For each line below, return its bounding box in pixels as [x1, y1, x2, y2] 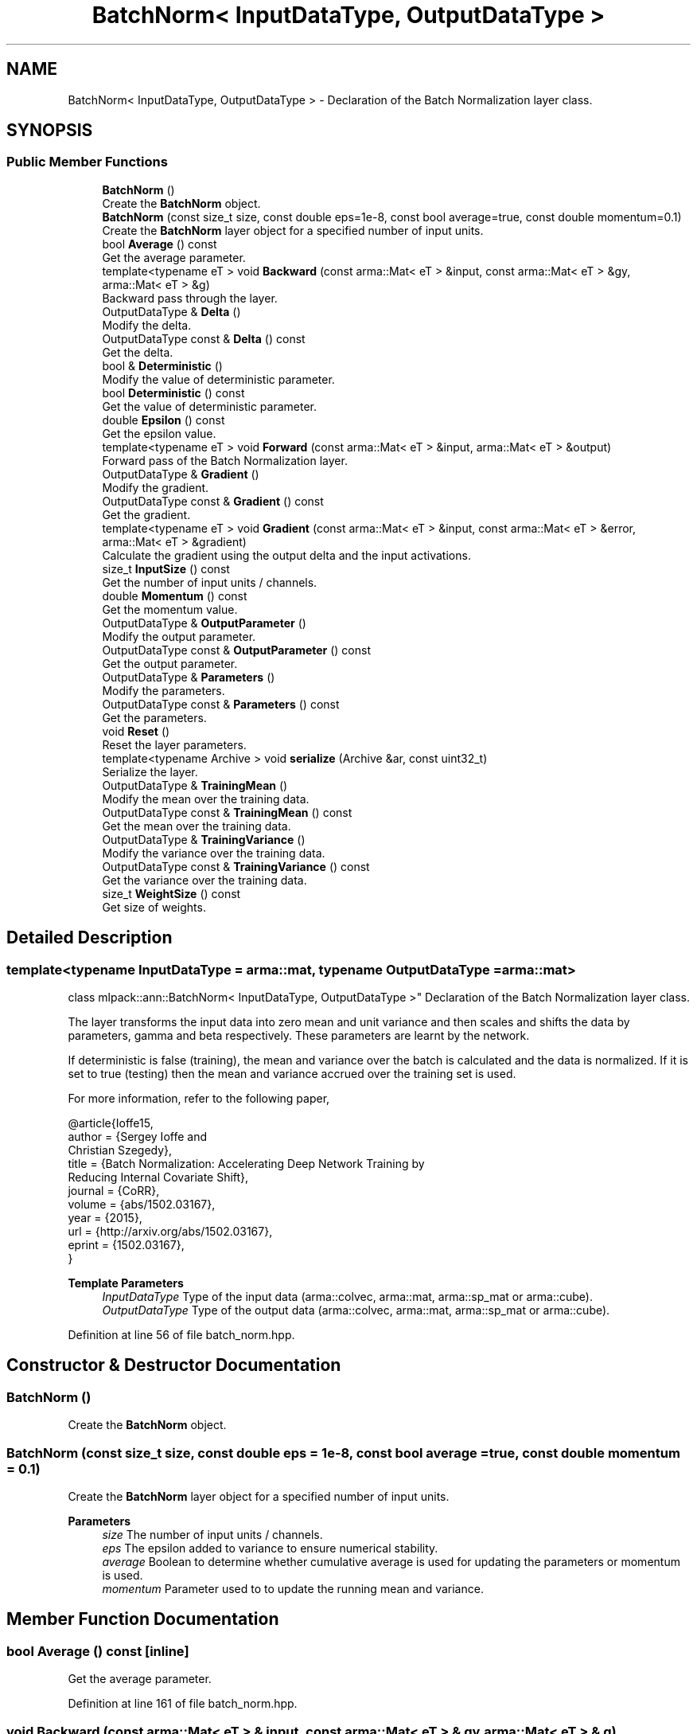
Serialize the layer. [102, 764, 198, 779]
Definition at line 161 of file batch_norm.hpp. [68, 1697, 298, 1711]
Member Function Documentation [6, 1609, 279, 1630]
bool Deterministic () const [102, 385, 245, 400]
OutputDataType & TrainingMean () [102, 778, 288, 792]
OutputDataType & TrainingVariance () [102, 832, 306, 846]
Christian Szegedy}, [68, 1143, 173, 1158]
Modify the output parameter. [102, 629, 256, 643]
